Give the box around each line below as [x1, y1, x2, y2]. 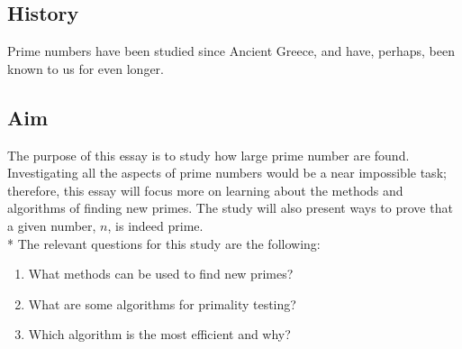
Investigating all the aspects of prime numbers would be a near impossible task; [7, 163, 447, 182]
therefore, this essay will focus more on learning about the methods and [7, 180, 403, 199]
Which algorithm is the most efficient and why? [28, 325, 291, 344]
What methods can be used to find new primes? [28, 264, 294, 283]
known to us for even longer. [7, 59, 164, 78]
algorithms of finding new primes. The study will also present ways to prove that [7, 198, 453, 217]
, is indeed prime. [107, 216, 204, 234]
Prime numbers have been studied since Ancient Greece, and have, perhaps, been [7, 41, 455, 60]
